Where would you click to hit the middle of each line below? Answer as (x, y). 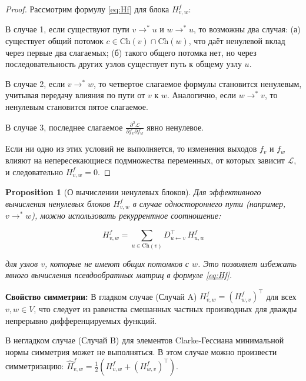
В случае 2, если (35, 83)
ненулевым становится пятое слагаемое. (77, 107)
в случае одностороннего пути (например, (209, 203)
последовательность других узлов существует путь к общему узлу (124, 64)
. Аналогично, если (201, 95)
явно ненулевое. (175, 127)
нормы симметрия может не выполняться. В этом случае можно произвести (141, 351)
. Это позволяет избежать (247, 263)
